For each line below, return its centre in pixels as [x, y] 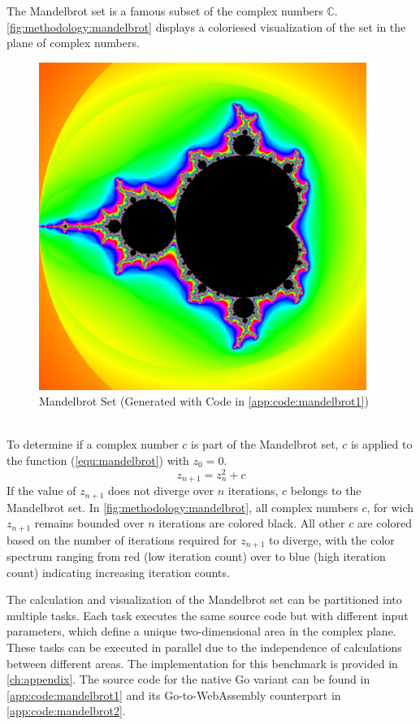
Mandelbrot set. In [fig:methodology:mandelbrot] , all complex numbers [182, 507]
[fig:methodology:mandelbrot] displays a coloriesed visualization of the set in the [206, 26]
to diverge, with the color [331, 539]
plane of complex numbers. [73, 43]
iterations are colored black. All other [252, 523]
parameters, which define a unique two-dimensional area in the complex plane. [201, 631]
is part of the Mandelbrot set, [265, 444]
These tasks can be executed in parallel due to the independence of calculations [204, 647]
